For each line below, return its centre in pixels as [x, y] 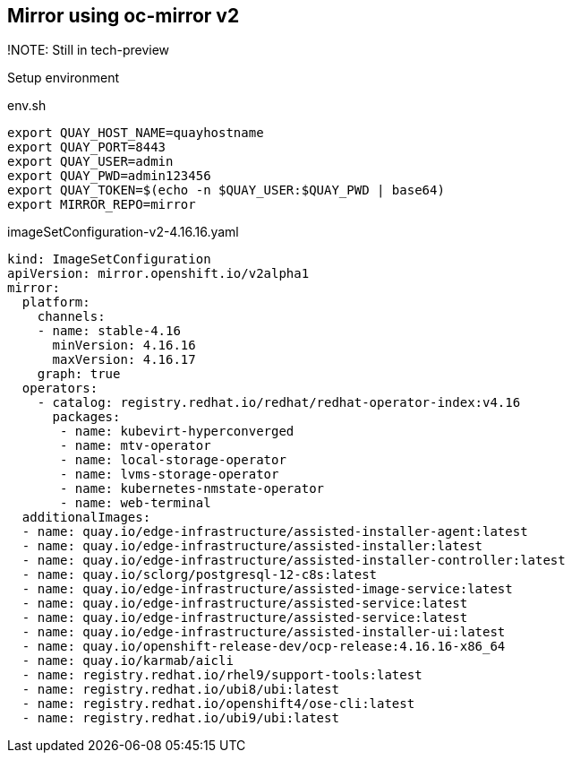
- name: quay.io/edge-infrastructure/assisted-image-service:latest [267, 589]
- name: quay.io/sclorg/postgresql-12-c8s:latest [200, 575]
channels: [71, 317]
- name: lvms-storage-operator [170, 475]
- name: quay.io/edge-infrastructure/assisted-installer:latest [252, 546]
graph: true [79, 374]
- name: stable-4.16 [109, 331]
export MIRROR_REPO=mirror [102, 205]
